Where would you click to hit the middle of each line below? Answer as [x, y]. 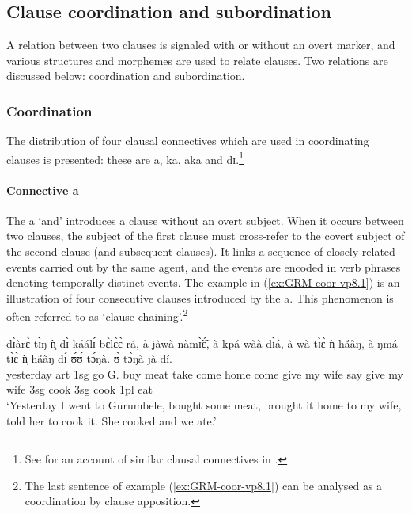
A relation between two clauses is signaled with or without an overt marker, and [201, 45]
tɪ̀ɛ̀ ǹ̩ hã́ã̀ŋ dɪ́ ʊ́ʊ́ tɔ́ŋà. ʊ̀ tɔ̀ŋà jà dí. [89, 358]
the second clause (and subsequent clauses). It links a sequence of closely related [201, 251]
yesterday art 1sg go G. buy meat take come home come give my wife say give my [205, 373]
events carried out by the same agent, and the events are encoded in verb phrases [204, 267]
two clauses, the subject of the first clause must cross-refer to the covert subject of [206, 236]
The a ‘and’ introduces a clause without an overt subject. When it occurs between [205, 220]
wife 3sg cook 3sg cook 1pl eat [79, 389]
